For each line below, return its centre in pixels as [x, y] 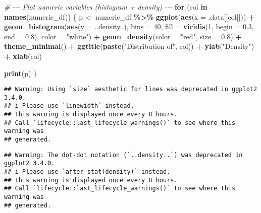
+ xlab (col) [23, 56]
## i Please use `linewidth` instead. [69, 106]
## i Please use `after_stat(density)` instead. [87, 172]
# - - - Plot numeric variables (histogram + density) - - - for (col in [106, 7]
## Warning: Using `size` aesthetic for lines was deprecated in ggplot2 [131, 89]
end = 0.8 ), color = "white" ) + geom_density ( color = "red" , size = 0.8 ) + [123, 36]
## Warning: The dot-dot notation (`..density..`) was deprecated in [123, 155]
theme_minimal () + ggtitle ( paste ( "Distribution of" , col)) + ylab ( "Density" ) [129, 46]
